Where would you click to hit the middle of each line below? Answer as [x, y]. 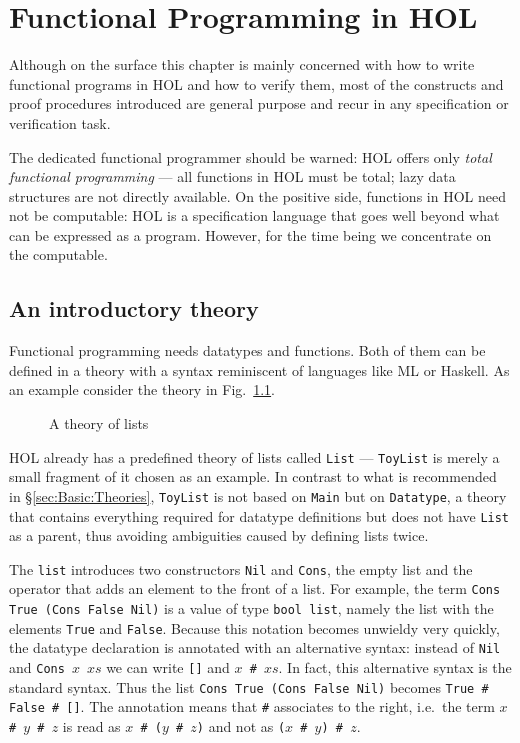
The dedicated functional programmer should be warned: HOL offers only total [250, 156]
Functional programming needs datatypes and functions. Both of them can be [247, 350]
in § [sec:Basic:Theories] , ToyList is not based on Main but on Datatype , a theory [258, 495]
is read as [91, 726]
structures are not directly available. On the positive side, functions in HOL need [257, 195]
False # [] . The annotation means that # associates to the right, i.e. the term [252, 706]
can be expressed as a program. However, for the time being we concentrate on [250, 234]
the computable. [58, 254]
